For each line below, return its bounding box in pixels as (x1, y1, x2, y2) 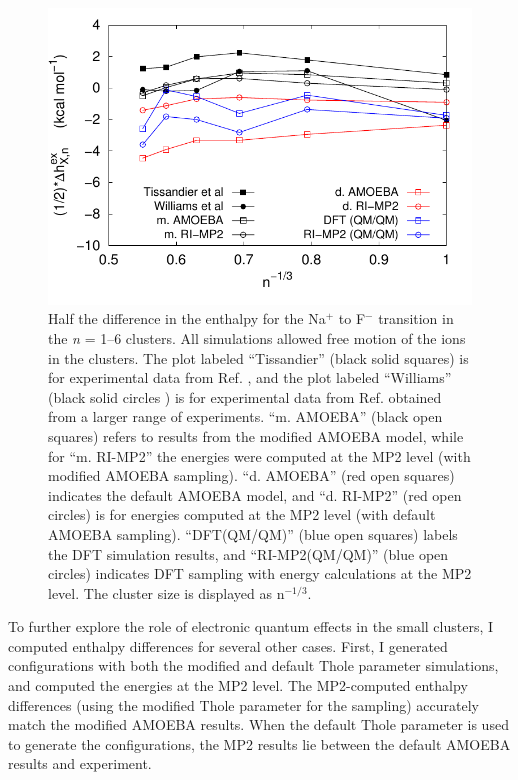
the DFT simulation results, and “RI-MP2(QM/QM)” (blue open (48, 543, 449, 564)
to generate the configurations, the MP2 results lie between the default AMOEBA (8, 733, 511, 754)
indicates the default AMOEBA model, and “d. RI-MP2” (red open (48, 484, 462, 505)
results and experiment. (8, 753, 152, 774)
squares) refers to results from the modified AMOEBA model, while (48, 425, 464, 446)
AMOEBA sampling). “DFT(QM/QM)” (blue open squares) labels (48, 523, 458, 544)
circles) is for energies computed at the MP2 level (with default (48, 504, 436, 525)
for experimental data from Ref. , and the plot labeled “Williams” (48, 367, 452, 388)
